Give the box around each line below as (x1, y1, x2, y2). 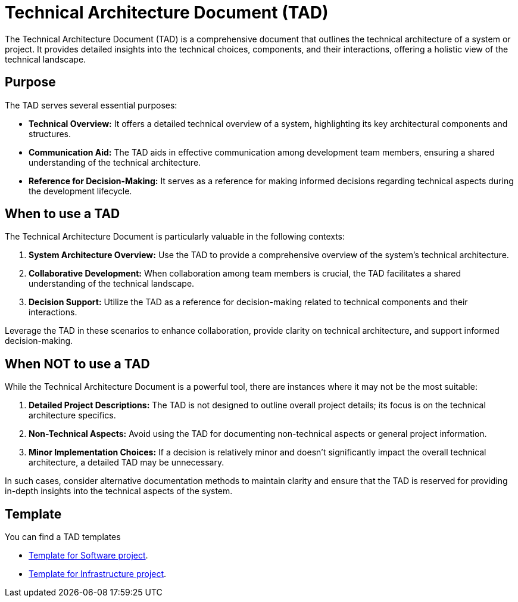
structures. (29, 128, 71, 139)
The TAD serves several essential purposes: (5, 100, 177, 110)
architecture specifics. (29, 410, 116, 421)
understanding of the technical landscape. (29, 278, 195, 289)
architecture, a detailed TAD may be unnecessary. (29, 457, 224, 468)
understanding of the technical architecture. (29, 157, 201, 167)
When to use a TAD (5, 206, 120, 222)
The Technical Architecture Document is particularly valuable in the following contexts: (5, 231, 345, 242)
